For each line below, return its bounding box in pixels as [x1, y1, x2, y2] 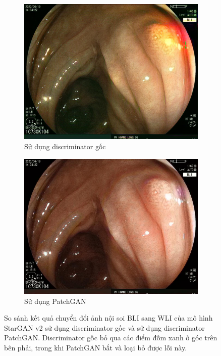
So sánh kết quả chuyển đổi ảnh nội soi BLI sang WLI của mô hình [4, 313, 213, 323]
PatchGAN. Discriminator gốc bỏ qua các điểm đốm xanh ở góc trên [4, 332, 217, 343]
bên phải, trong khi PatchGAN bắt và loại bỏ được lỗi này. [4, 342, 187, 352]
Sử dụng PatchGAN [24, 295, 86, 306]
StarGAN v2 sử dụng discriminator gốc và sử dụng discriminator [4, 322, 205, 333]
